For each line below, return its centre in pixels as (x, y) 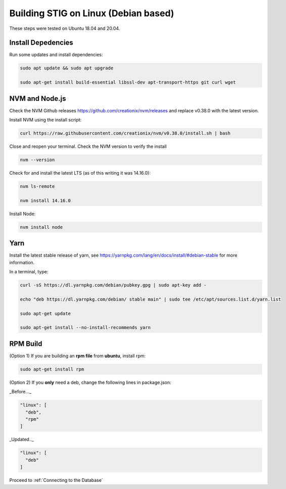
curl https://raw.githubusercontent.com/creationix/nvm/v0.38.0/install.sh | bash (125, 133)
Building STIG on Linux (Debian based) (92, 13)
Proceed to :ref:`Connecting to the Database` (56, 480)
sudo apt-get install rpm (52, 369)
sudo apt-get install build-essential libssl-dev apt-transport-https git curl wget (128, 83)
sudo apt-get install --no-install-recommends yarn (85, 328)
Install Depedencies (41, 43)
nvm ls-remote (37, 187)
